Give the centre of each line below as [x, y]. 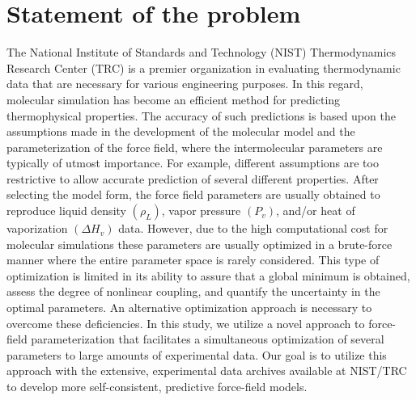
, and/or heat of [316, 211]
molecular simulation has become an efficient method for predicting [174, 99]
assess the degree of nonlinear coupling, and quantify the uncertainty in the [193, 291]
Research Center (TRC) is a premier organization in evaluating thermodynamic [204, 67]
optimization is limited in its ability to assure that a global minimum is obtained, [208, 275]
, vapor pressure [201, 211]
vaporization [37, 228]
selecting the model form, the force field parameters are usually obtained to [193, 194]
